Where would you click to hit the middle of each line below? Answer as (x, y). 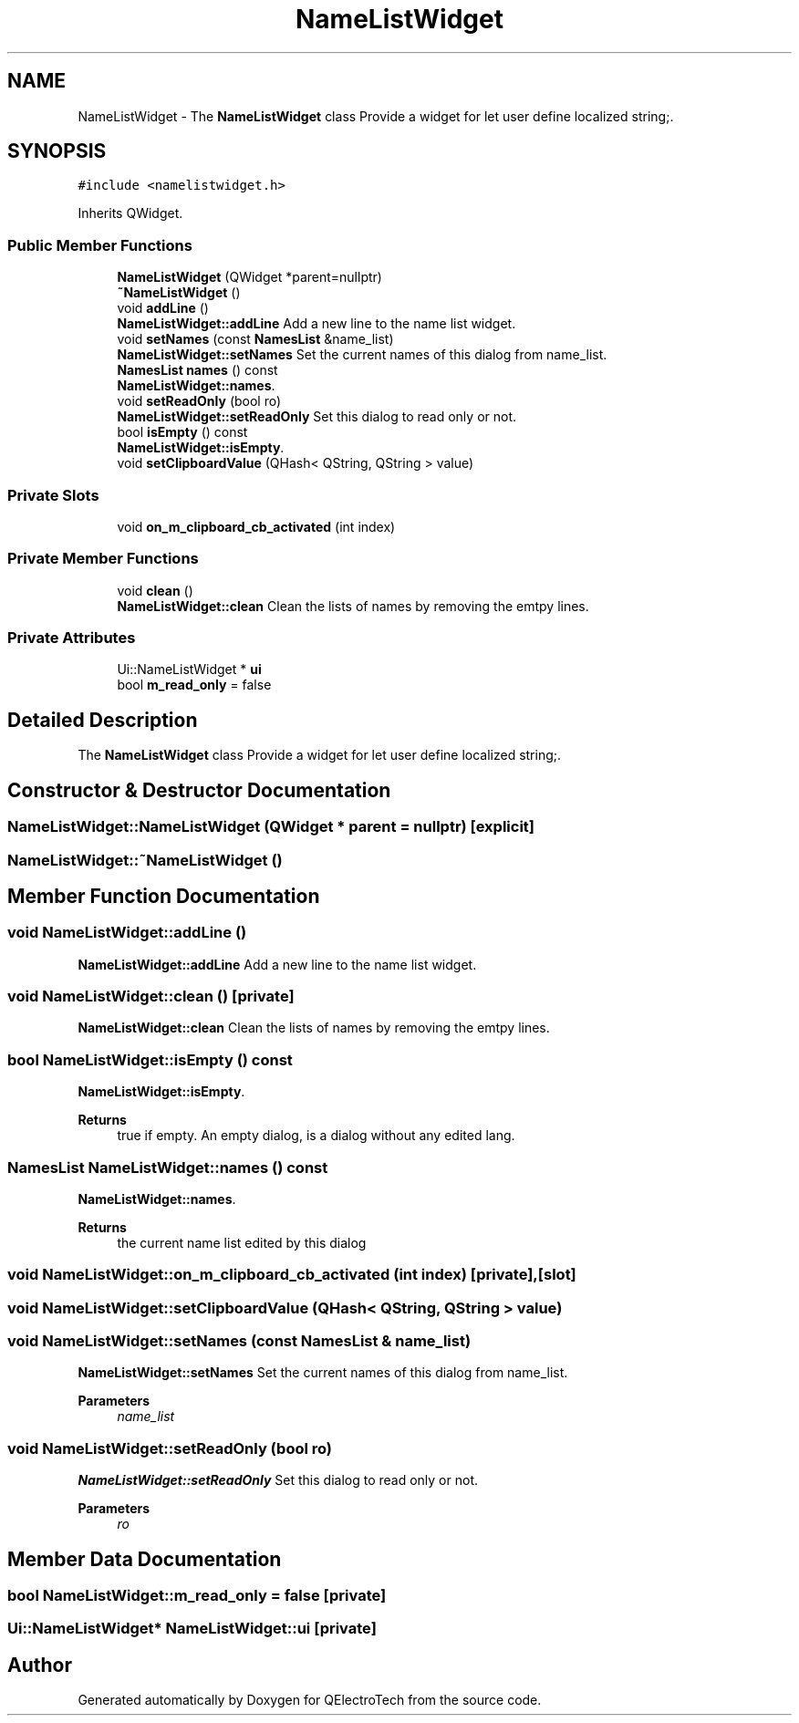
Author (40, 1665)
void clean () (155, 590)
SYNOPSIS (57, 151)
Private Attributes (72, 638)
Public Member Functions (100, 245)
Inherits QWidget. (130, 213)
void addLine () (163, 308)
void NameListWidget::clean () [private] (151, 996)
